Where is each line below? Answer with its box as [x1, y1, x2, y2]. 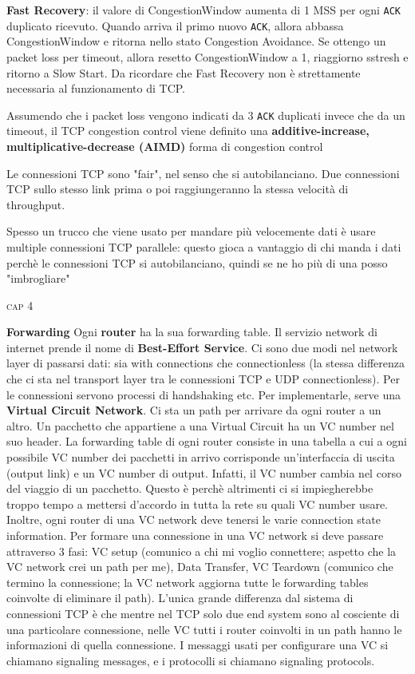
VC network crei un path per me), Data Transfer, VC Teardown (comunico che [6, 558, 393, 575]
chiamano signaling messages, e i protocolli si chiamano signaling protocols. [6, 652, 375, 668]
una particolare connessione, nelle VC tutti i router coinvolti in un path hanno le [6, 620, 402, 637]
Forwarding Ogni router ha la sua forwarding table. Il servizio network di [6, 323, 377, 340]
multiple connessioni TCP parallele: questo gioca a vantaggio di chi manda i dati [6, 238, 401, 255]
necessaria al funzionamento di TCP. [6, 80, 185, 97]
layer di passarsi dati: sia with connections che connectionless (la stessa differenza [6, 355, 405, 371]
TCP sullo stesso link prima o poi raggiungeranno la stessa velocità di [6, 180, 349, 197]
